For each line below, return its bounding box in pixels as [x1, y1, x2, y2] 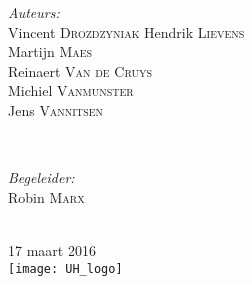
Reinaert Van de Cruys [8, 60, 153, 81]
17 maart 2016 [8, 239, 96, 260]
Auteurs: [8, 2, 60, 22]
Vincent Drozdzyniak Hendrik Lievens [8, 21, 245, 42]
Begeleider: [8, 167, 75, 188]
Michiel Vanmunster [8, 80, 134, 101]
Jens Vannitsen [8, 99, 104, 120]
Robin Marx [8, 186, 85, 207]
